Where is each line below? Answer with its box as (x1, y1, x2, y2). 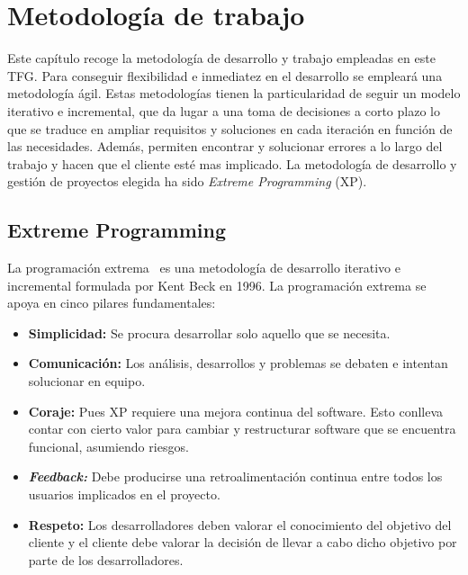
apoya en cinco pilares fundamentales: (7, 293, 216, 312)
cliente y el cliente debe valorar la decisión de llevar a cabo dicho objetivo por (28, 533, 457, 552)
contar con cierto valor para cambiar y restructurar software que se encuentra (28, 419, 456, 438)
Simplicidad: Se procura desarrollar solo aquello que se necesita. (28, 323, 391, 342)
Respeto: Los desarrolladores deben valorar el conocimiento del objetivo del (28, 515, 452, 534)
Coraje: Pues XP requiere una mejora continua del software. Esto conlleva (28, 401, 444, 420)
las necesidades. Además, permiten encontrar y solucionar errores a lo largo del (7, 137, 443, 156)
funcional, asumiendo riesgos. (28, 436, 189, 455)
